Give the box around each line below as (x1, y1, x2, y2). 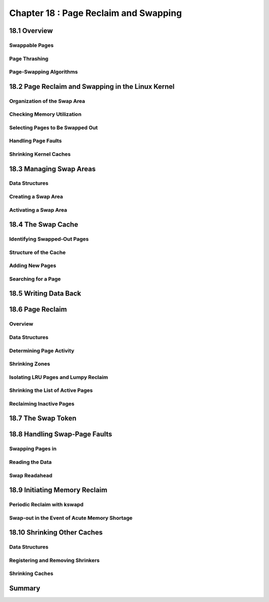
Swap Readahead (9, 472, 52, 479)
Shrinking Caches (9, 570, 53, 577)
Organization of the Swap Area (9, 97, 86, 104)
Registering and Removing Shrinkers (9, 557, 100, 564)
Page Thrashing (9, 55, 49, 62)
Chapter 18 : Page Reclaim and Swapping (9, 7, 182, 18)
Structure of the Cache (9, 249, 66, 256)
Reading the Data (9, 458, 52, 465)
